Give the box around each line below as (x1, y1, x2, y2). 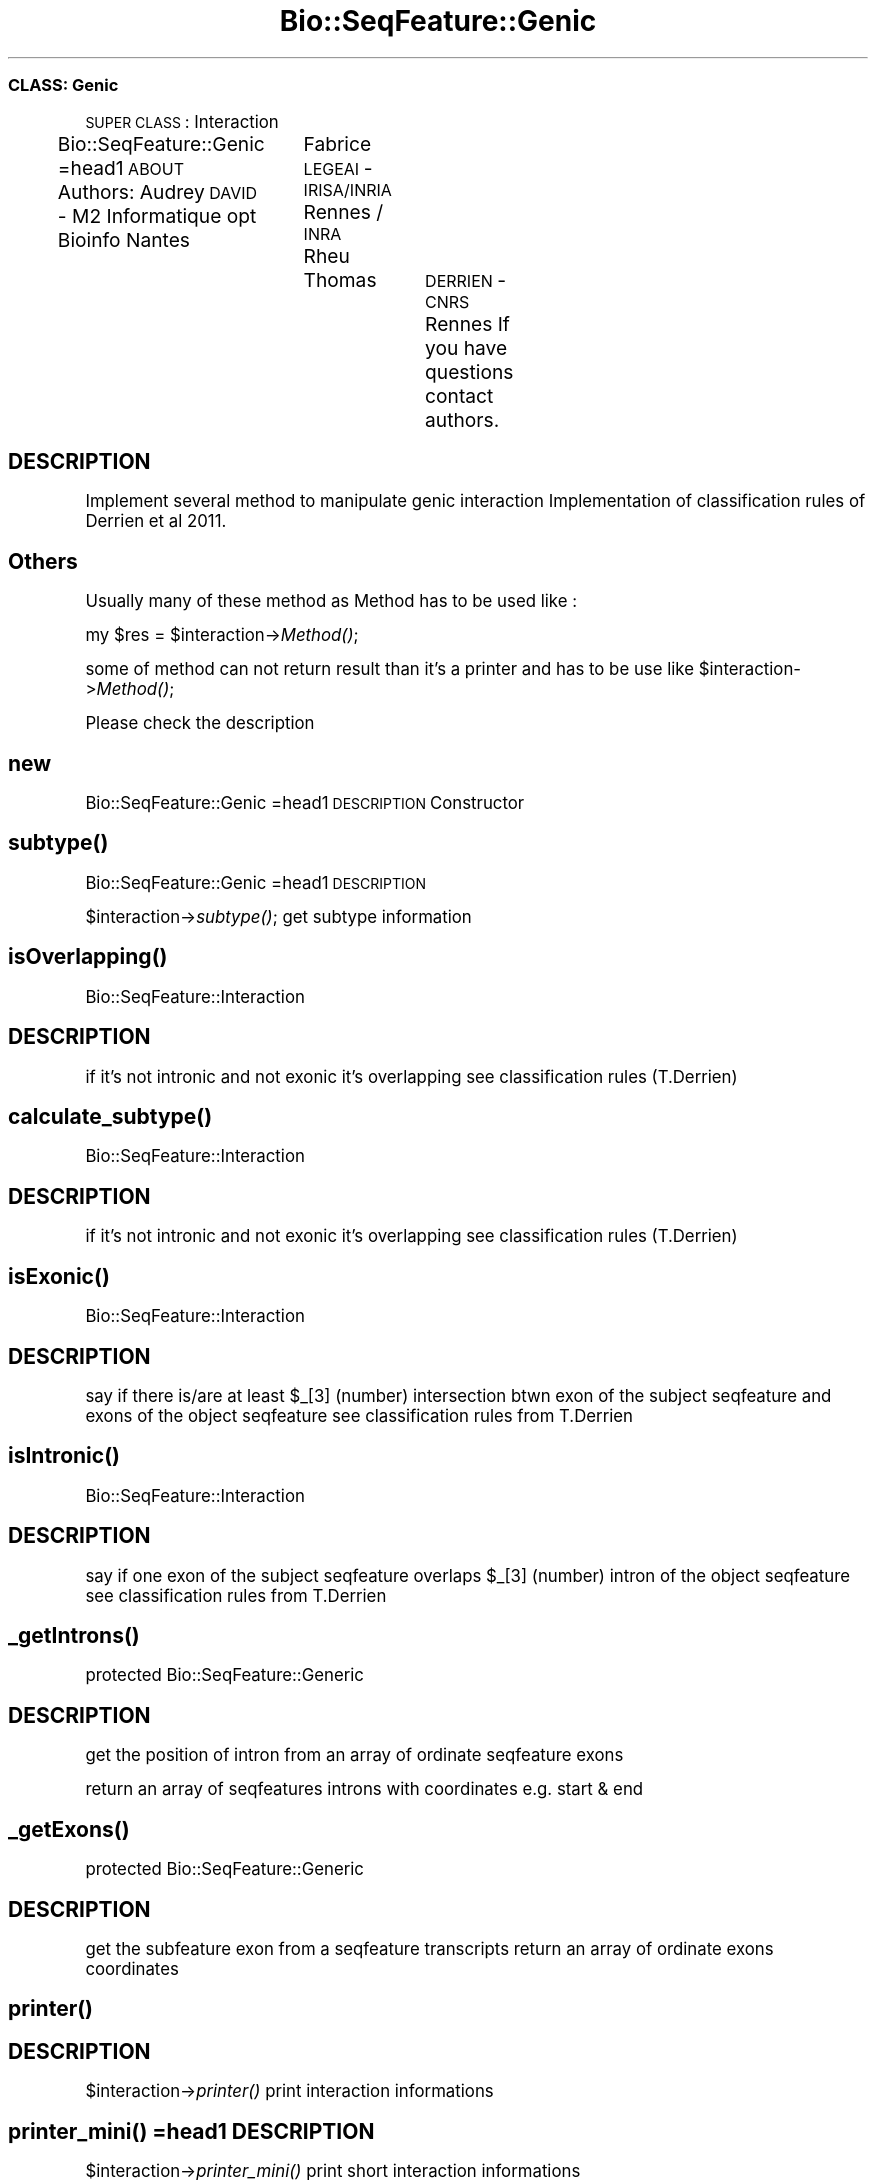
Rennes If (425, 311, 510, 336)
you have (425, 335, 508, 360)
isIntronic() (8, 1443, 120, 1469)
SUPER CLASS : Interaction (85, 111, 279, 132)
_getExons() (8, 1816, 130, 1842)
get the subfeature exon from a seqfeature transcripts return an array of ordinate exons (85, 1939, 774, 1959)
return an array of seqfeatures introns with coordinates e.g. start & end (85, 1779, 644, 1800)
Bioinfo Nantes (57, 227, 190, 252)
